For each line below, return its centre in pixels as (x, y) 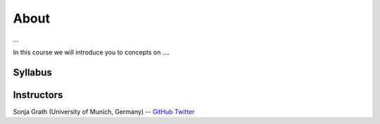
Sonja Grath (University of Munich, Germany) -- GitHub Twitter (104, 111)
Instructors (38, 95)
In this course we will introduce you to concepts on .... (91, 52)
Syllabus (33, 72)
